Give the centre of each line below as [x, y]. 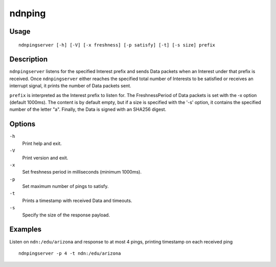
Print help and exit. [42, 143]
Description [29, 59]
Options [22, 124]
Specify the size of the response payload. [66, 215]
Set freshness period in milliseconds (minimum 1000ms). [82, 172]
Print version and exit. [45, 158]
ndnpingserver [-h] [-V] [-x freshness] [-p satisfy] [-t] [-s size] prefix [117, 45]
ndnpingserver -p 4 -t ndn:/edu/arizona [70, 253]
